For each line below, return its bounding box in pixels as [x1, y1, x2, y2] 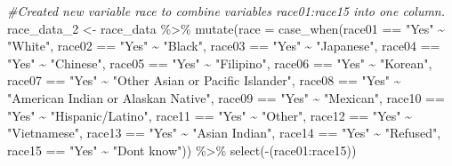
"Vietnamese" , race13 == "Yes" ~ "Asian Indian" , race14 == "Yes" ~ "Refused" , [7, 123, 441, 142]
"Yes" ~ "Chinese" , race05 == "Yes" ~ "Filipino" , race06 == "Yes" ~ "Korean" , [7, 53, 432, 72]
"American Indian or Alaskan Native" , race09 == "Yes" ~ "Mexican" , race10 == [7, 88, 445, 107]
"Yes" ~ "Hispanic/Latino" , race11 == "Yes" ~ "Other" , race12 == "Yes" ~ [7, 106, 412, 124]
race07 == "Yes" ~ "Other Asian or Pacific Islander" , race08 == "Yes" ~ [7, 71, 401, 90]
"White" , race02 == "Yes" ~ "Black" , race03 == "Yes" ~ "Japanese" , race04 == [7, 36, 440, 55]
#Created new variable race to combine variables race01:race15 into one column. [7, 2, 446, 20]
